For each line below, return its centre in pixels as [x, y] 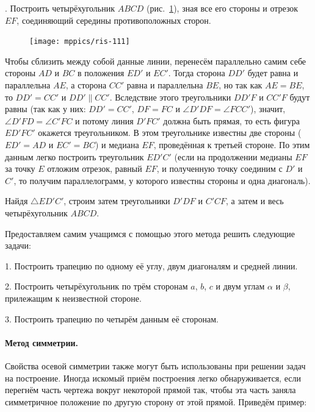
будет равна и [273, 73]
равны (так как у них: [45, 109]
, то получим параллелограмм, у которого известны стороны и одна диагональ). [162, 180]
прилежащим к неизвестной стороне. [73, 298]
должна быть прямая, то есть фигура [231, 120]
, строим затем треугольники [117, 201]
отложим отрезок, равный [95, 169]
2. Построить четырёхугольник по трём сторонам [96, 286]
